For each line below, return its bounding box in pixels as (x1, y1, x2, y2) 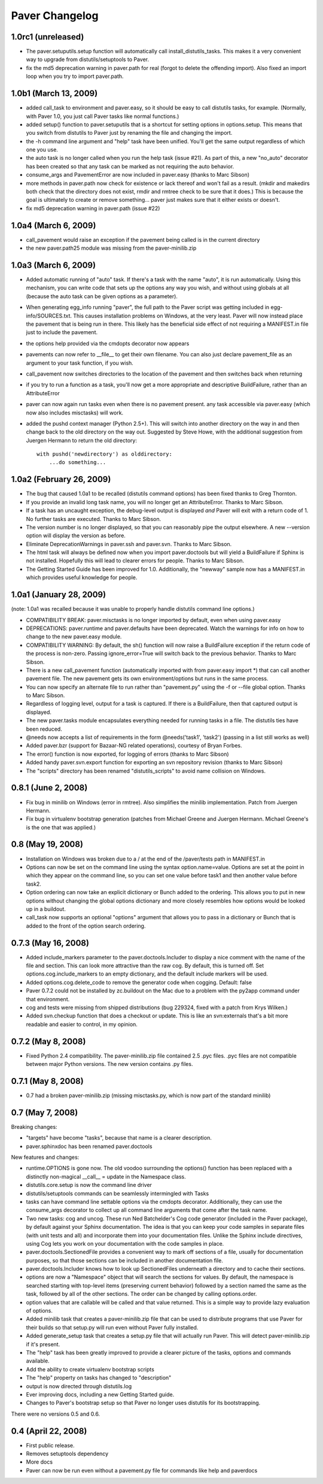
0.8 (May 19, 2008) (11, 839, 84, 850)
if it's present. (26, 1340, 60, 1347)
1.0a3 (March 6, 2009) (11, 260, 96, 270)
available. (26, 1357, 50, 1365)
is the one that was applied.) (26, 823, 96, 831)
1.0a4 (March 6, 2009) (11, 220, 96, 231)
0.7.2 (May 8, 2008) (11, 1036, 86, 1046)
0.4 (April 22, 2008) (11, 1426, 87, 1436)
